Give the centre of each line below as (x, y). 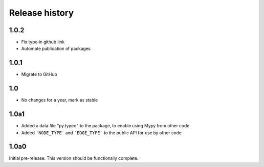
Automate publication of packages (56, 48)
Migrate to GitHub (39, 74)
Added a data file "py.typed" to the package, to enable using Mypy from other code (105, 126)
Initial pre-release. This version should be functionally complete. (74, 158)
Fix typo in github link (43, 42)
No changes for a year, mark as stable (60, 100)
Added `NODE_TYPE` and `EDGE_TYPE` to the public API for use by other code (101, 133)
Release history (42, 13)
